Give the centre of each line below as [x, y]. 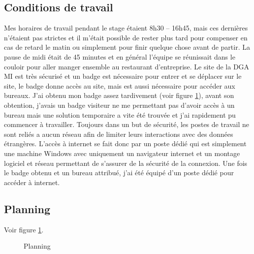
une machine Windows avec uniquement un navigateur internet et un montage [122, 153]
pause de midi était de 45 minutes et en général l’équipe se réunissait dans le [120, 56]
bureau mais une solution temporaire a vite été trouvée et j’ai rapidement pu [120, 114]
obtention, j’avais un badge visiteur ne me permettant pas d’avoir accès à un [119, 105]
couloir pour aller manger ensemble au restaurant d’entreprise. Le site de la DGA [127, 66]
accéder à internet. [32, 182]
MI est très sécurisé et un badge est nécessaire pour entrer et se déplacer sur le [123, 76]
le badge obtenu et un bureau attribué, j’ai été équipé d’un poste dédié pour [119, 173]
